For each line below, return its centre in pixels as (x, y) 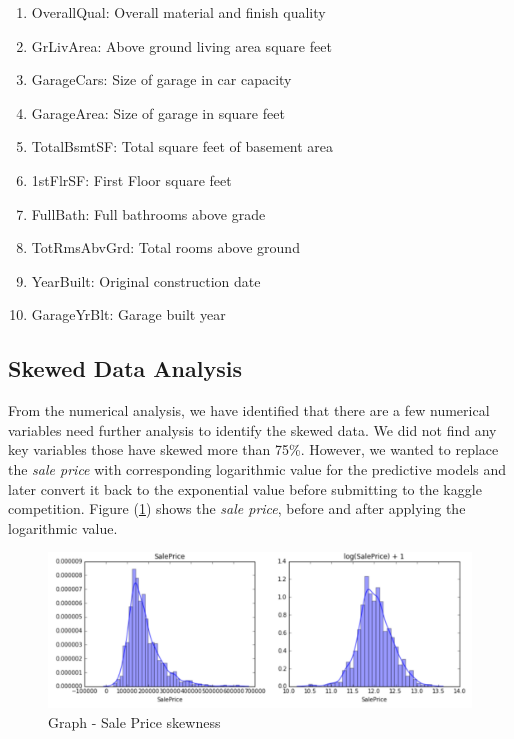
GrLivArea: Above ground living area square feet (181, 45)
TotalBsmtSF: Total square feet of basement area (182, 146)
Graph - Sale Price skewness (134, 721)
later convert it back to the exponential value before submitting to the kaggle (245, 488)
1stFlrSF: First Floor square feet (131, 179)
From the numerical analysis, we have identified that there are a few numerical (249, 410)
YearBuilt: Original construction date (146, 280)
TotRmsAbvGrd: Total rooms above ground (165, 247)
